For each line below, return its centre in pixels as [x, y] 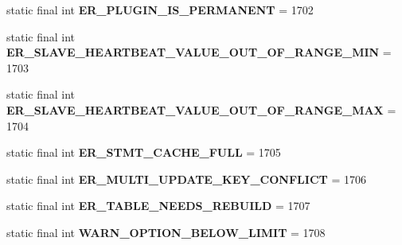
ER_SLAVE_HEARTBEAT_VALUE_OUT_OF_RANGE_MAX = [201, 109]
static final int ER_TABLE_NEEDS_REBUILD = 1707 [158, 206]
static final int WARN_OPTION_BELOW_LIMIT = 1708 [166, 232]
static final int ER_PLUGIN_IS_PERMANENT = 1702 [160, 10]
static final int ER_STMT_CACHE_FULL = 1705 [144, 152]
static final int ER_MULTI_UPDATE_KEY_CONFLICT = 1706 [186, 179]
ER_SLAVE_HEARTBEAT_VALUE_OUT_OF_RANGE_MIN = [199, 52]
